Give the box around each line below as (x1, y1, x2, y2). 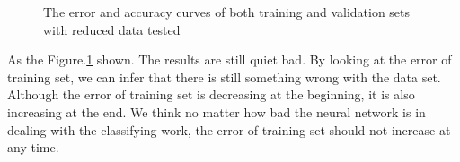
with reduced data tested (43, 20, 181, 38)
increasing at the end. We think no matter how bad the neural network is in (7, 102, 426, 121)
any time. (7, 138, 59, 157)
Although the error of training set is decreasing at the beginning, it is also (7, 85, 415, 104)
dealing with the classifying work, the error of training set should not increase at (7, 120, 451, 139)
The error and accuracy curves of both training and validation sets (43, 3, 411, 21)
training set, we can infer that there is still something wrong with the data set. (7, 67, 441, 86)
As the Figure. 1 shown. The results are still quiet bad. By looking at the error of (7, 50, 452, 69)
